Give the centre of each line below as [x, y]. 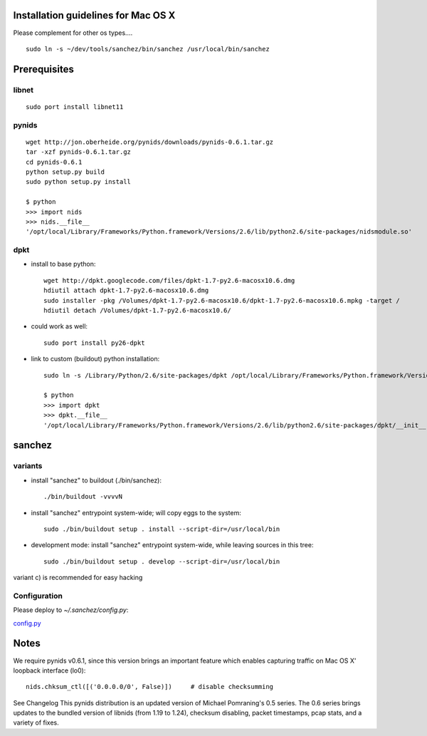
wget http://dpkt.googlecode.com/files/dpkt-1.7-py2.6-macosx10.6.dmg [169, 280]
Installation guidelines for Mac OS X [94, 15]
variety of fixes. [36, 722]
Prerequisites [43, 69]
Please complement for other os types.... [73, 33]
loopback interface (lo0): [49, 670]
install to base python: [63, 264]
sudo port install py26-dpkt [94, 343]
